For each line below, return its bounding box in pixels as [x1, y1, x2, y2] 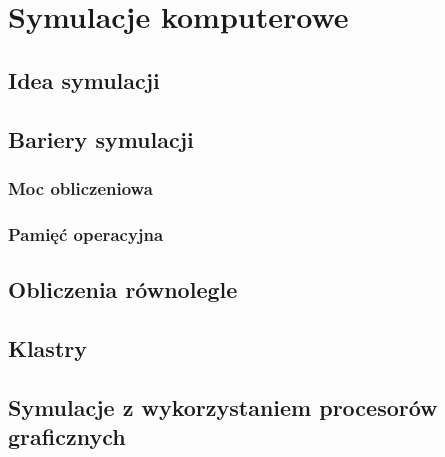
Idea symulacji [8, 64, 160, 95]
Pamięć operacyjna [8, 221, 164, 246]
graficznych [8, 420, 126, 451]
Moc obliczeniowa [8, 175, 153, 200]
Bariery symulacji [8, 123, 194, 154]
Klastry [8, 332, 87, 363]
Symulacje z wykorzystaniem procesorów [8, 391, 438, 422]
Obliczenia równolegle [8, 274, 238, 305]
